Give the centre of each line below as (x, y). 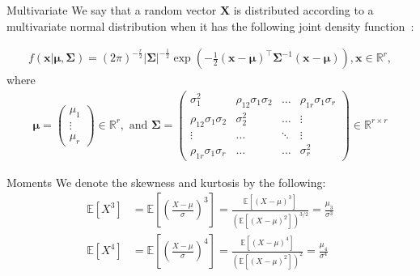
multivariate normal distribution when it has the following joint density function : (210, 25)
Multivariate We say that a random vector (112, 10)
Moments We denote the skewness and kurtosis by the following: (166, 182)
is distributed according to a (303, 10)
